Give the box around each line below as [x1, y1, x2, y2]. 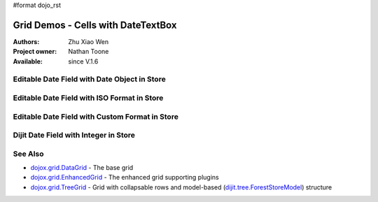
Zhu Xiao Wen [68, 37, 108, 45]
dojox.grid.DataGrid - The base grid [30, 164, 134, 172]
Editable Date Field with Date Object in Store [13, 74, 166, 84]
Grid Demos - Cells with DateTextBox [13, 19, 177, 31]
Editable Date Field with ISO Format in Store [13, 93, 164, 103]
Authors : [13, 37, 40, 45]
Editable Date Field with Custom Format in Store [13, 112, 178, 122]
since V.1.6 [68, 57, 99, 66]
